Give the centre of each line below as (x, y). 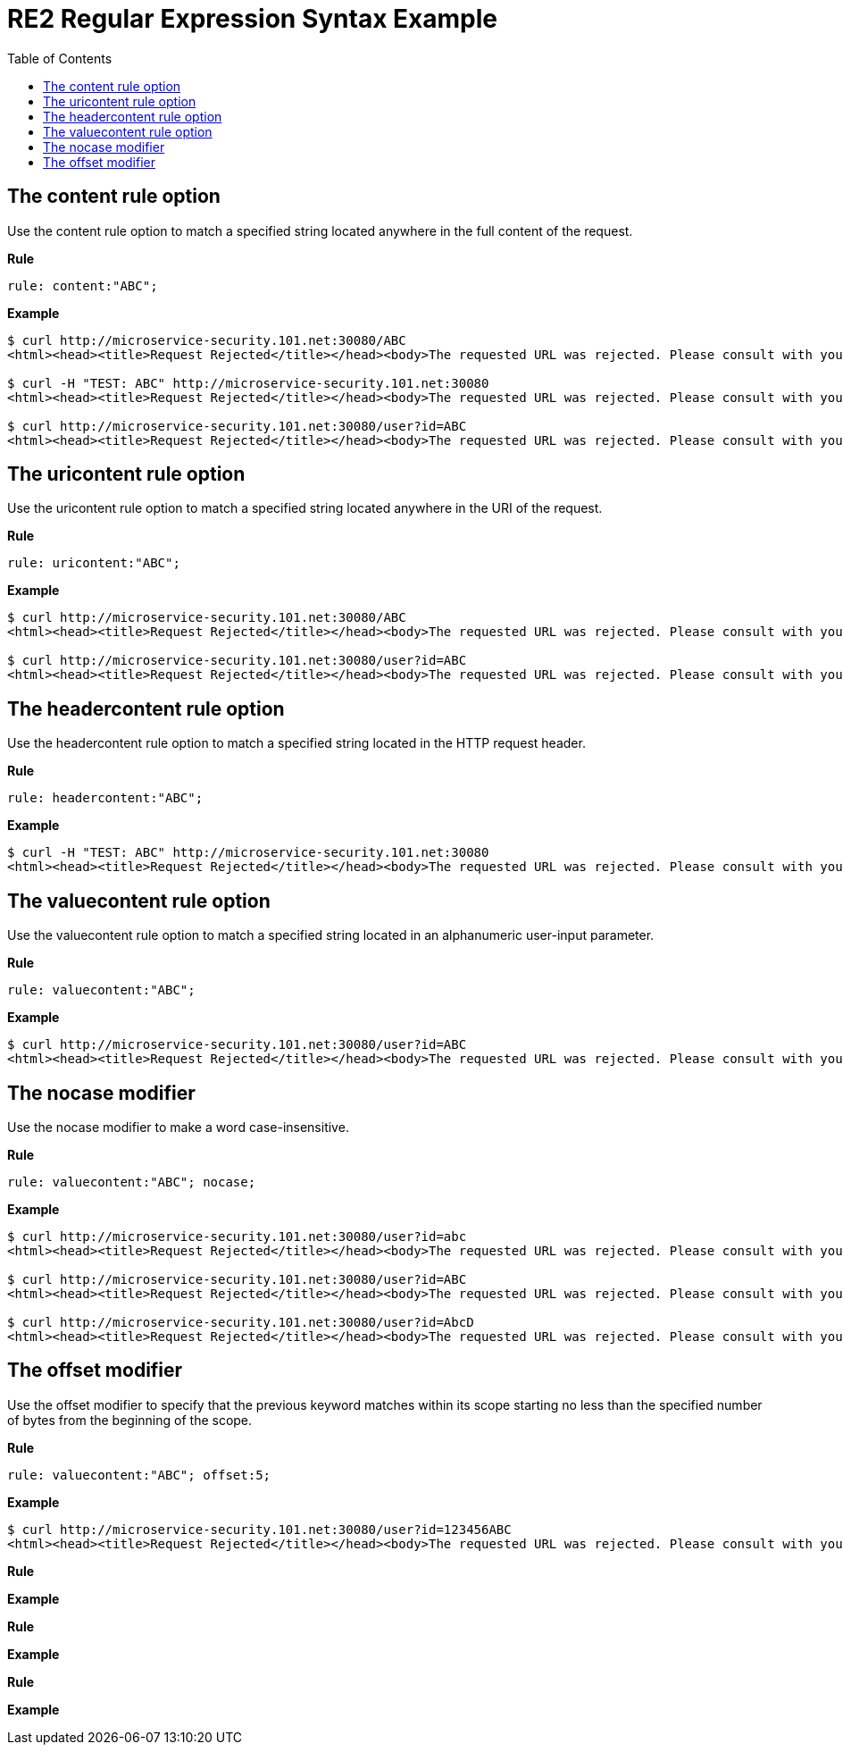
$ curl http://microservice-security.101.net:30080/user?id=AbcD (241, 1322)
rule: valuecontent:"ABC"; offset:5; (139, 1475)
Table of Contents (60, 58)
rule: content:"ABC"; (83, 285)
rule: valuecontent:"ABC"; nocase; (132, 1182)
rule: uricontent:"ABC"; (94, 563)
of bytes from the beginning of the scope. (130, 1420)
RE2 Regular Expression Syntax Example (252, 19)
